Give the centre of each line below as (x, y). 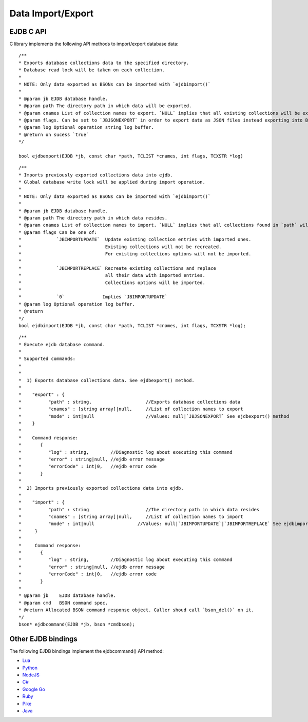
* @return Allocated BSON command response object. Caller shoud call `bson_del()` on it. (136, 610)
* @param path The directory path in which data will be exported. (105, 106)
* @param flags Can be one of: (58, 232)
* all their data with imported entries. (112, 275)
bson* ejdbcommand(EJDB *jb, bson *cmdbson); (77, 624)
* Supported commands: (47, 359)
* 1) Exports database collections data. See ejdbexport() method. (107, 380)
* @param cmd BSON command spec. (63, 603)
